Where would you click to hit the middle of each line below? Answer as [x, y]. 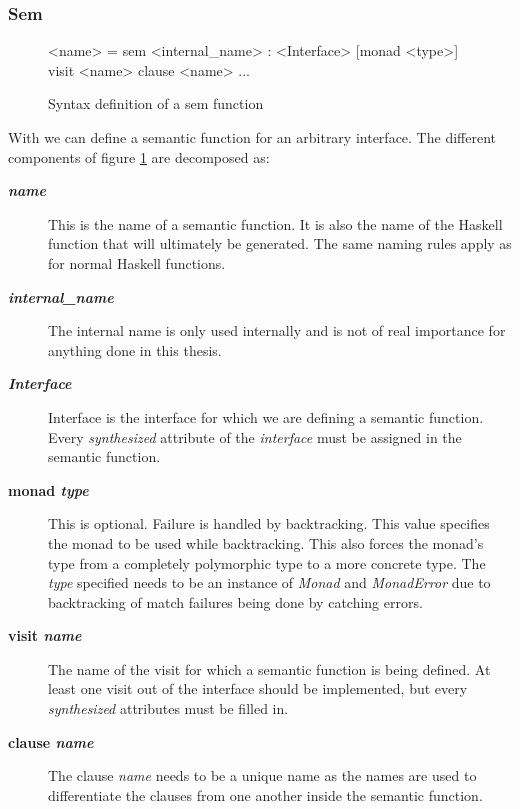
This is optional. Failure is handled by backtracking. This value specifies [269, 523]
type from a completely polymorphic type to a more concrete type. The [267, 562]
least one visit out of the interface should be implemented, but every [258, 688]
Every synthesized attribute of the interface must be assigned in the [255, 436]
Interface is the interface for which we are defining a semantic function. [266, 416]
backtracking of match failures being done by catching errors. [235, 601]
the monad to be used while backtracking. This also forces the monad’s [266, 542]
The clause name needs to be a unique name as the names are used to [262, 775]
